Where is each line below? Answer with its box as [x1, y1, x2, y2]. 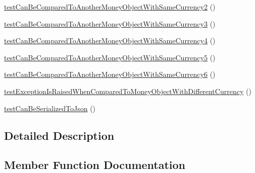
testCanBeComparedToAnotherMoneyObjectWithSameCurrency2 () [4, 2, 216, 12]
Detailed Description [4, 127, 115, 143]
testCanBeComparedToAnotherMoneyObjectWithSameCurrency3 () [4, 18, 216, 29]
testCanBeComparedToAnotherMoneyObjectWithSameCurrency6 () [4, 69, 216, 79]
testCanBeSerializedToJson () [4, 103, 96, 113]
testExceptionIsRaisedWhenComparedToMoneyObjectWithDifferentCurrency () [4, 85, 251, 96]
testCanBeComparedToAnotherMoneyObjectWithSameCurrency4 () [4, 35, 216, 46]
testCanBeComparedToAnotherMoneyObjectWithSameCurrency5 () [4, 52, 216, 62]
